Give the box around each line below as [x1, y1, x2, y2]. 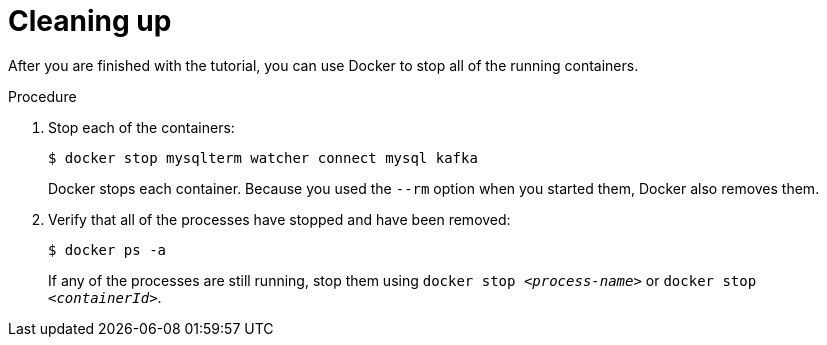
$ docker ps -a [48, 241, 167, 258]
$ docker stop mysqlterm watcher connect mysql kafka [48, 149, 478, 166]
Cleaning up [8, 4, 172, 38]
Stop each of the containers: [48, 118, 235, 136]
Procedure [8, 87, 77, 105]
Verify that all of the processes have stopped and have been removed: [48, 210, 511, 228]
